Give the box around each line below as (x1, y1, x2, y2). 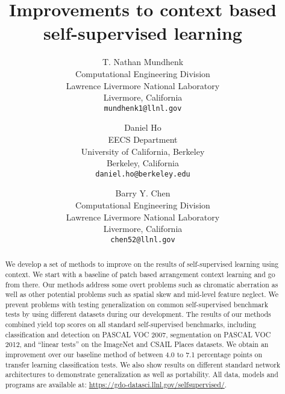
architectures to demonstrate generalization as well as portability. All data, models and (5, 369, 278, 380)
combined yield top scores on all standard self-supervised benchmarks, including (5, 319, 256, 330)
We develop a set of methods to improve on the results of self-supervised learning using (5, 259, 279, 269)
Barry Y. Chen (115, 187, 171, 199)
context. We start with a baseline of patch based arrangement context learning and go (5, 269, 275, 279)
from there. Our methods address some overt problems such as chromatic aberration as (5, 279, 278, 289)
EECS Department (108, 133, 178, 145)
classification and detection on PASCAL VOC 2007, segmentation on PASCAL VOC (5, 329, 271, 339)
